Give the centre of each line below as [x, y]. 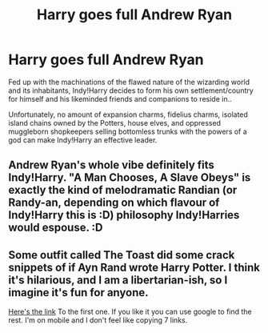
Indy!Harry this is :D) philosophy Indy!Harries [124, 215]
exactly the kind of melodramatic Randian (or [123, 190]
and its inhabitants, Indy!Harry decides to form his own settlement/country [131, 90]
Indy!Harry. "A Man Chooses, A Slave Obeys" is [130, 178]
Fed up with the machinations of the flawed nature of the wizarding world [129, 82]
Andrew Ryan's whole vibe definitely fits [111, 165]
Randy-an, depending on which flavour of [114, 203]
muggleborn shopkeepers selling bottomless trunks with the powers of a [128, 131]
